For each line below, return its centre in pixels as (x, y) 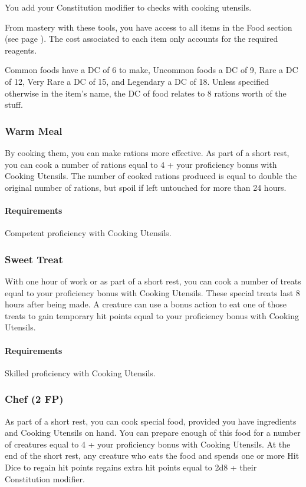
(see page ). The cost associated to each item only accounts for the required (142, 39)
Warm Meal (34, 130)
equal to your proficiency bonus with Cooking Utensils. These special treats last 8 (152, 292)
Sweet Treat (34, 259)
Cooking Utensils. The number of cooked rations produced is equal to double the (151, 176)
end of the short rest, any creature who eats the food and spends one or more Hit (152, 455)
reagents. (21, 50)
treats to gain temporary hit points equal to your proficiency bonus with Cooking (152, 315)
